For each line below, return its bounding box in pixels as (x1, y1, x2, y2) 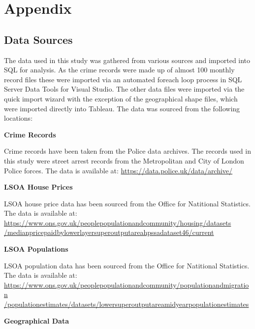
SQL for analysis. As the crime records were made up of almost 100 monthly (4, 65, 235, 75)
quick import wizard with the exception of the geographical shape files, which (4, 93, 238, 103)
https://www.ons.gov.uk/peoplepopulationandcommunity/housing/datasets (4, 217, 231, 228)
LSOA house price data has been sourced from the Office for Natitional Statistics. (4, 198, 251, 208)
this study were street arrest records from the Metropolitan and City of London (4, 155, 244, 165)
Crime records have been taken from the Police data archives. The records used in (4, 146, 251, 156)
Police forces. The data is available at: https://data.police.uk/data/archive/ (4, 165, 233, 175)
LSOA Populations (4, 244, 68, 254)
